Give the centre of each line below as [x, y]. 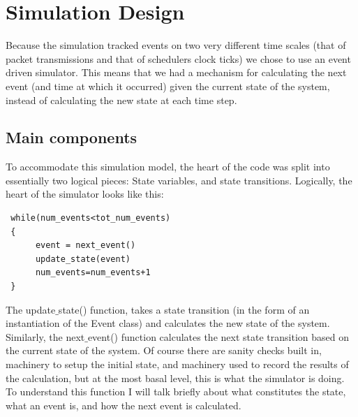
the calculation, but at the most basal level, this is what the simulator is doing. [175, 378]
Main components [72, 137]
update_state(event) [83, 259]
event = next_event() [85, 246]
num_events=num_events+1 [93, 273]
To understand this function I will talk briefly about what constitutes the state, [176, 392]
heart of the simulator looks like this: [85, 194]
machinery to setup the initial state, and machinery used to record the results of [177, 364]
